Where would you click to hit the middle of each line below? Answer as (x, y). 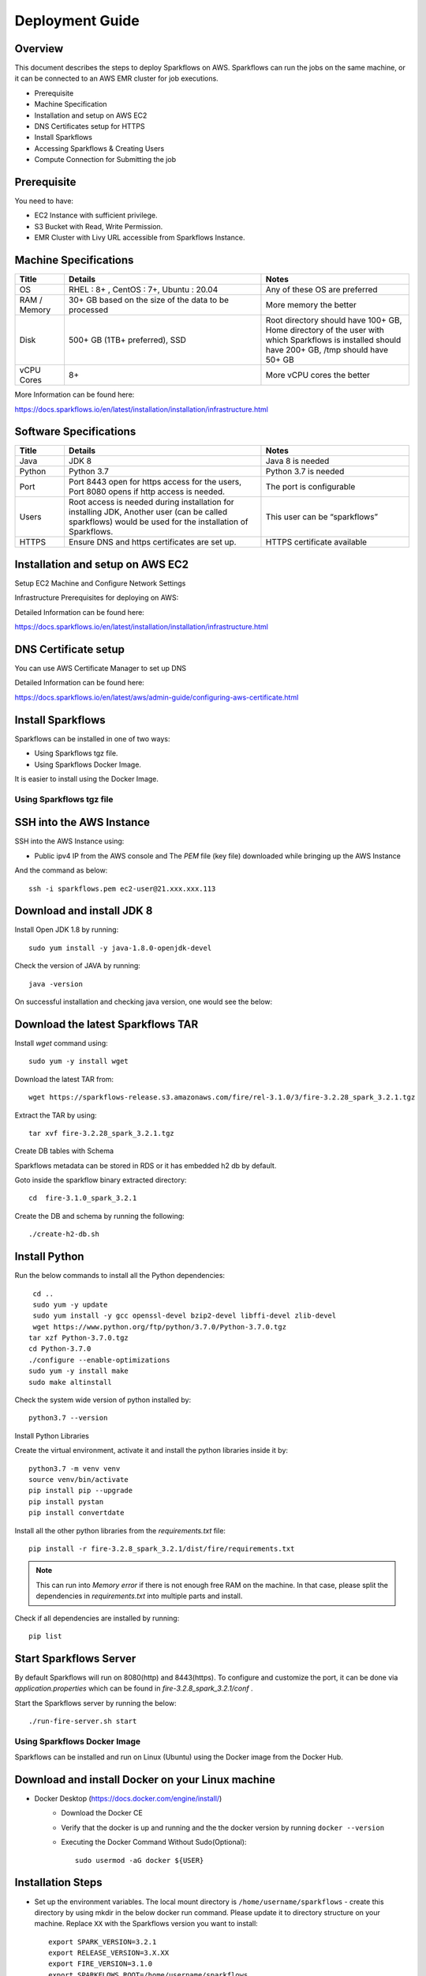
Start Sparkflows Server (75, 1659)
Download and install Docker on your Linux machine (145, 1780)
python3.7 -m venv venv (75, 1469)
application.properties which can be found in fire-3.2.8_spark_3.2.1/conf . (134, 1688)
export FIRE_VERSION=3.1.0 (101, 1964)
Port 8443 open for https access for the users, (155, 482)
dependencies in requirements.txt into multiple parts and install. (139, 1596)
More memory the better (311, 305)
